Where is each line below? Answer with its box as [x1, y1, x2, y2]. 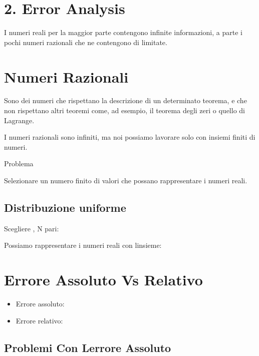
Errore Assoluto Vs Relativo [4, 269, 203, 290]
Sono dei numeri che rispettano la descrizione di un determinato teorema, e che [4, 95, 247, 106]
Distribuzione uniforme [4, 199, 126, 215]
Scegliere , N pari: [4, 223, 59, 233]
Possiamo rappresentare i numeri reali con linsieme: [4, 240, 162, 250]
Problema [4, 158, 34, 169]
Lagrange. [4, 115, 35, 125]
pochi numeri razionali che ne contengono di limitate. [4, 37, 167, 47]
